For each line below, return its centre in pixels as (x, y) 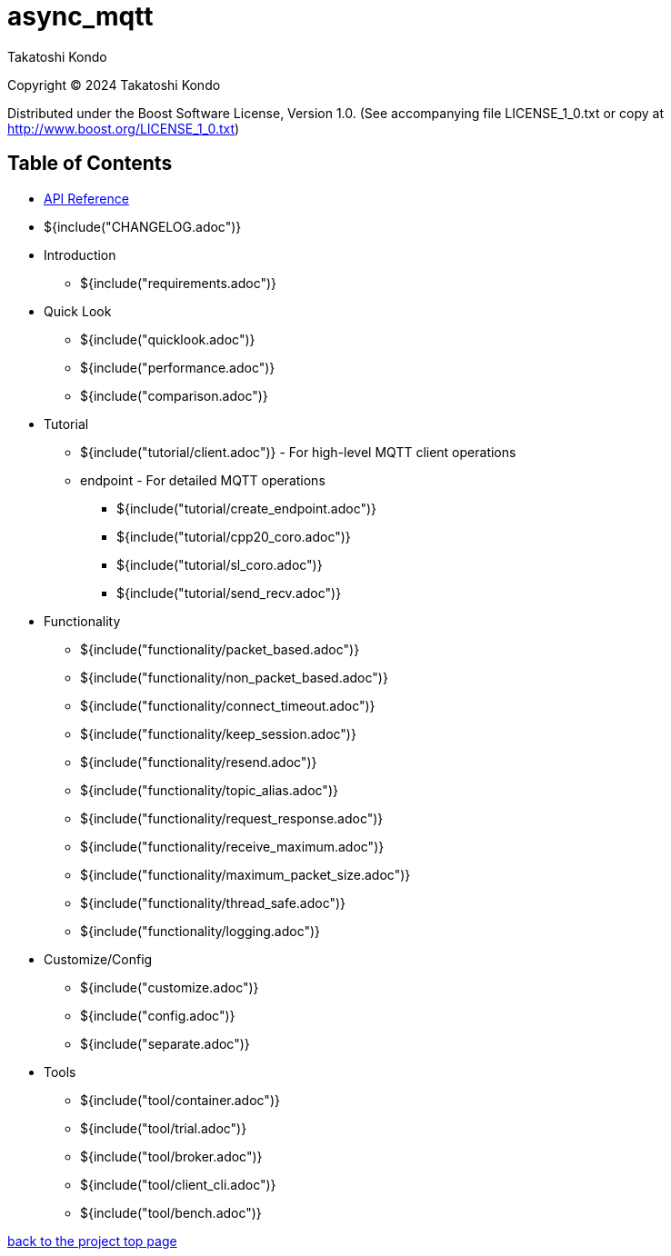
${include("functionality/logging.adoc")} (200, 931)
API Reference (86, 198)
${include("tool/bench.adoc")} (171, 1212)
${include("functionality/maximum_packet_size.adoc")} (245, 874)
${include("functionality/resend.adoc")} (199, 762)
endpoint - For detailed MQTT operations (203, 480)
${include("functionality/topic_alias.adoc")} (209, 790)
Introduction (80, 254)
